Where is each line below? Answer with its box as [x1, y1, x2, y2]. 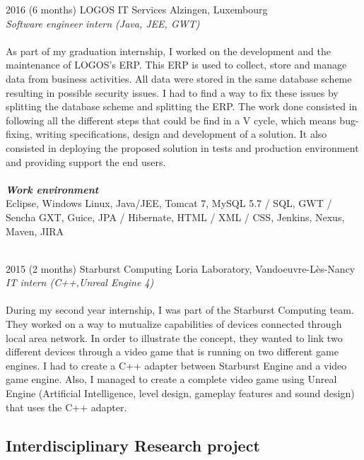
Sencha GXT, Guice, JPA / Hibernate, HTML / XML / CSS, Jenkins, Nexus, [6, 209, 345, 224]
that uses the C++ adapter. [6, 399, 127, 414]
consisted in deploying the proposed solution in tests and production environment [6, 140, 359, 155]
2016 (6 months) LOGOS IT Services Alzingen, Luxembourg [6, 2, 268, 16]
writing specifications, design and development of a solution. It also [35, 126, 327, 141]
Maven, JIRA [6, 223, 64, 238]
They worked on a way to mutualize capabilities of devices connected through [6, 317, 342, 331]
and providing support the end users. [6, 154, 166, 169]
